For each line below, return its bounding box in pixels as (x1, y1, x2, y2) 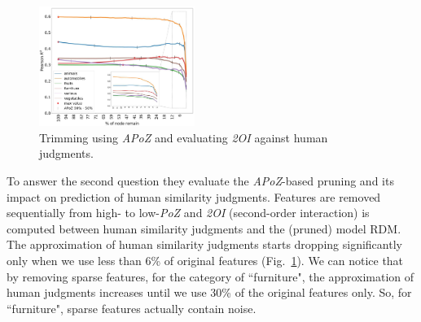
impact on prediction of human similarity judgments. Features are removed (7, 188, 381, 205)
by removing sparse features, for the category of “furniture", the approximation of (7, 268, 414, 285)
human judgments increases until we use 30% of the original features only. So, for (7, 284, 412, 301)
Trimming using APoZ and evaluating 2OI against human (39, 128, 328, 146)
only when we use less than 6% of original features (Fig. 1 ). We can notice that (7, 251, 404, 268)
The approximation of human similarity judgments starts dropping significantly (7, 236, 402, 253)
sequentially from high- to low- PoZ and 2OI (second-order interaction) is (7, 204, 370, 221)
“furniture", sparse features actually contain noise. (7, 299, 257, 316)
